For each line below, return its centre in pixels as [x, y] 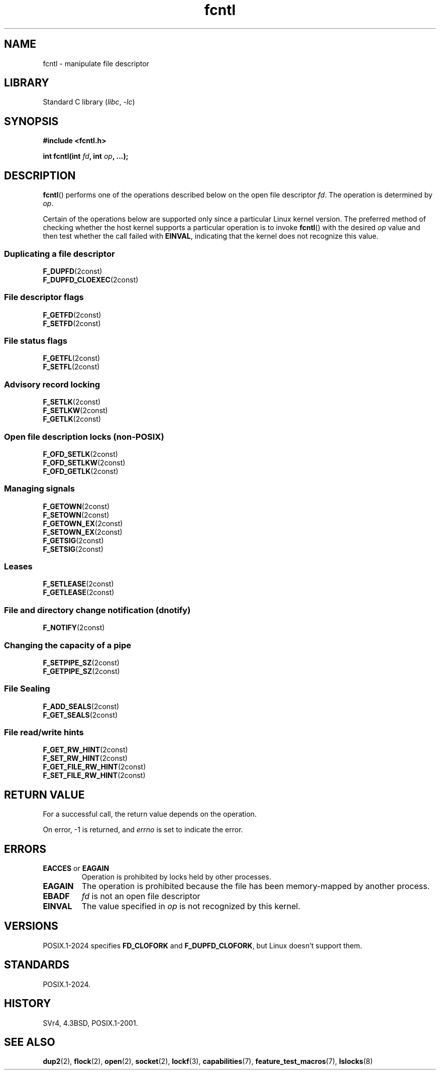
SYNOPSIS [31, 121]
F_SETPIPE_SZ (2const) [81, 662]
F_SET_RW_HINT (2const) [85, 758]
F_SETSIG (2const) [73, 549]
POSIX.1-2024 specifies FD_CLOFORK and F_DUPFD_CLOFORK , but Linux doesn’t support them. [202, 945]
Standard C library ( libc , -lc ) [89, 102]
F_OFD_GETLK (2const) [81, 471]
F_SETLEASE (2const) [78, 584]
